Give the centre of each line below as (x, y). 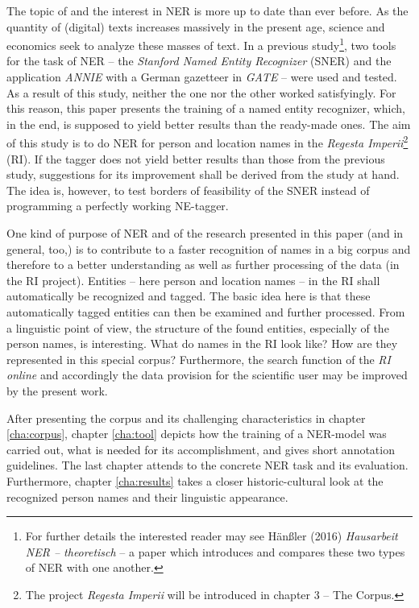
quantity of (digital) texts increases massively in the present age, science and (196, 26)
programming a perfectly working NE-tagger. (118, 206)
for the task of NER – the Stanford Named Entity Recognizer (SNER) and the (199, 61)
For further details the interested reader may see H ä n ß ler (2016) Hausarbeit (212, 536)
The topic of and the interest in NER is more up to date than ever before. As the (207, 10)
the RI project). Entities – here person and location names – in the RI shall (193, 280)
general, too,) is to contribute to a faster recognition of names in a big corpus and (209, 248)
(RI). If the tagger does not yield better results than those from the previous (196, 158)
